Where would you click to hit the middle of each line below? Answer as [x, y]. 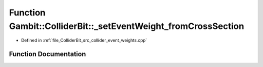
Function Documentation [47, 54]
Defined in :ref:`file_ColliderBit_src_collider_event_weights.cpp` [84, 40]
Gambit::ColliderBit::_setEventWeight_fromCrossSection [127, 26]
